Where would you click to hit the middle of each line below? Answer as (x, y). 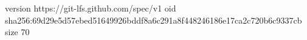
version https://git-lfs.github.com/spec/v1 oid (91, 8)
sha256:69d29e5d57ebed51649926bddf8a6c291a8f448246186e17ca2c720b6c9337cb (153, 20)
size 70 (17, 32)
